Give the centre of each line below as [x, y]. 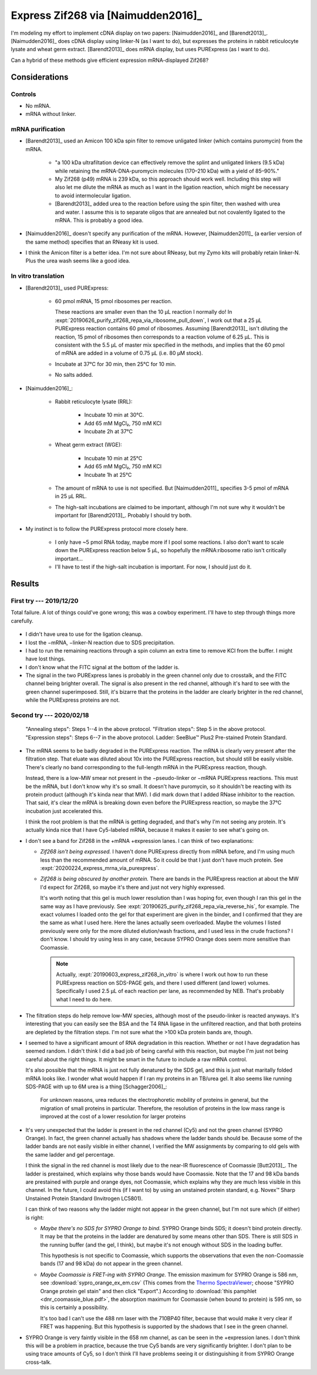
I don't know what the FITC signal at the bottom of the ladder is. [102, 667]
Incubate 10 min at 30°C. [114, 415]
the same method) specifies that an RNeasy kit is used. [92, 242]
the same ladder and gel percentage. [70, 1154]
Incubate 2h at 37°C [109, 431]
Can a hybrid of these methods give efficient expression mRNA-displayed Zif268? [110, 60]
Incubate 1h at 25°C [108, 474]
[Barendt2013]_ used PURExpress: [67, 288]
